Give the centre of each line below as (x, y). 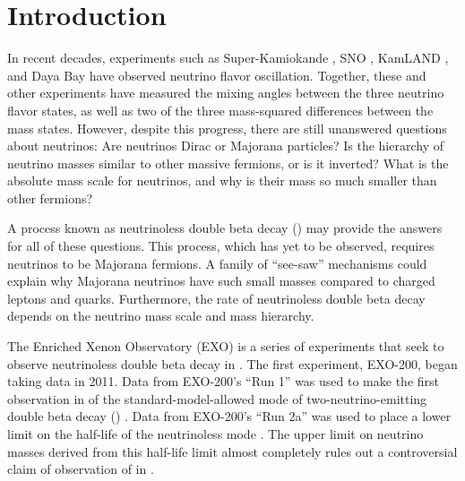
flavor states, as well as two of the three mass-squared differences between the (220, 110)
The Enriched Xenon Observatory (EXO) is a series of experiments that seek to (226, 346)
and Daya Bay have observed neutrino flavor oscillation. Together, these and (217, 75)
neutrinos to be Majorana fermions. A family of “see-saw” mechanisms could (217, 263)
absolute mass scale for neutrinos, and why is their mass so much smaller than (222, 180)
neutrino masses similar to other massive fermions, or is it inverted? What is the (228, 163)
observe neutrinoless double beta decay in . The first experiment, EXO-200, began (232, 363)
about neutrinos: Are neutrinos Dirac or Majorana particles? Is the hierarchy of (226, 146)
